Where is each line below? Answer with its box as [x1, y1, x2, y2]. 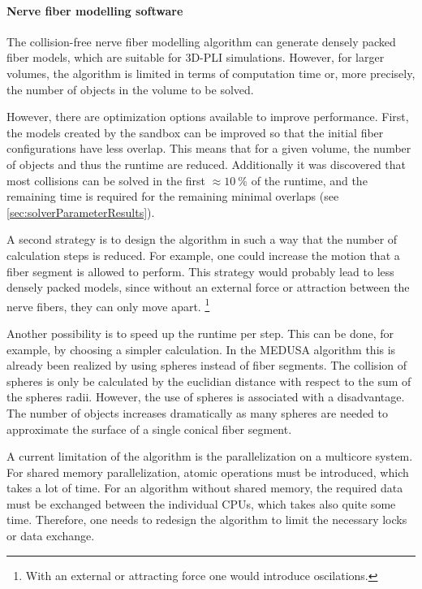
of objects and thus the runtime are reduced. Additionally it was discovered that [6, 155, 407, 172]
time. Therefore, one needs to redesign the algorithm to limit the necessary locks [6, 511, 407, 528]
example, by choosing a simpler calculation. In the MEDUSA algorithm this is [6, 340, 396, 357]
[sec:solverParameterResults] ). [6, 203, 155, 220]
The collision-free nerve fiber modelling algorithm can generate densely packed [6, 32, 396, 50]
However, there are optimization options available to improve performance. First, [6, 108, 409, 125]
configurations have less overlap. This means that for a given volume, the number [6, 140, 411, 157]
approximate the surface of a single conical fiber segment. [6, 420, 292, 437]
